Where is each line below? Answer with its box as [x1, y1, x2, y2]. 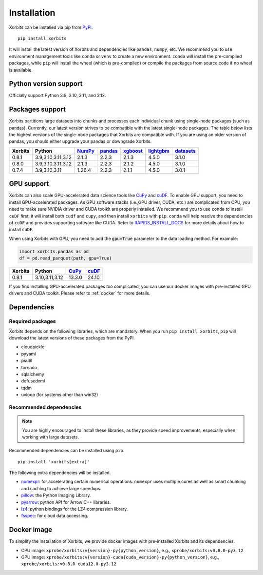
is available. [9, 67, 33, 73]
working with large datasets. [22, 434, 79, 440]
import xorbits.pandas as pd [19, 249, 89, 254]
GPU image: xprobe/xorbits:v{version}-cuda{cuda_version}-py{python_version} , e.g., [21, 554, 219, 560]
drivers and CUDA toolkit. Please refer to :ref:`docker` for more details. [9, 290, 150, 296]
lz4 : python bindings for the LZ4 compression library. [21, 506, 128, 512]
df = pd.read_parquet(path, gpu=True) [19, 256, 112, 261]
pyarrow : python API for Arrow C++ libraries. [21, 499, 111, 505]
